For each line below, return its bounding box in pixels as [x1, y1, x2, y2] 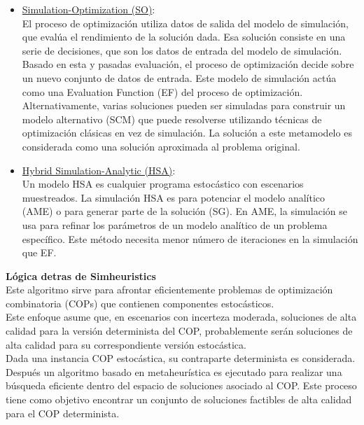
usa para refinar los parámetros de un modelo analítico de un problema [22, 217, 328, 232]
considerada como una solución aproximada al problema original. [22, 139, 300, 153]
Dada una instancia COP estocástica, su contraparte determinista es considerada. [6, 351, 356, 365]
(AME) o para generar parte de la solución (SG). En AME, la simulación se [22, 204, 348, 218]
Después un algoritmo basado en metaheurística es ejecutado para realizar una [6, 364, 342, 379]
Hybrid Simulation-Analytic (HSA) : [22, 162, 176, 177]
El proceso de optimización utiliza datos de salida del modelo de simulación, [22, 15, 349, 30]
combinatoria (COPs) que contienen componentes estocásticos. [6, 295, 274, 310]
